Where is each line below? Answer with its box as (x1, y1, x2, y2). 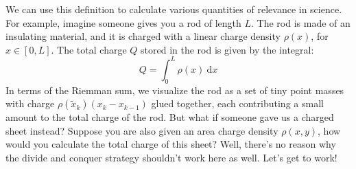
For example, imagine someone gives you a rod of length (5, 15, 241, 30)
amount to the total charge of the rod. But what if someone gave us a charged (5, 110, 334, 124)
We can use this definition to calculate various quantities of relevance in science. (5, 2, 342, 16)
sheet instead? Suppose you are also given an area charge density (5, 123, 278, 137)
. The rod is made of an (251, 15, 351, 30)
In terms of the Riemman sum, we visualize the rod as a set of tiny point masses (5, 82, 344, 97)
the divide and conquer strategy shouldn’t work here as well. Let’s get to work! (5, 150, 337, 165)
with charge (5, 96, 55, 111)
